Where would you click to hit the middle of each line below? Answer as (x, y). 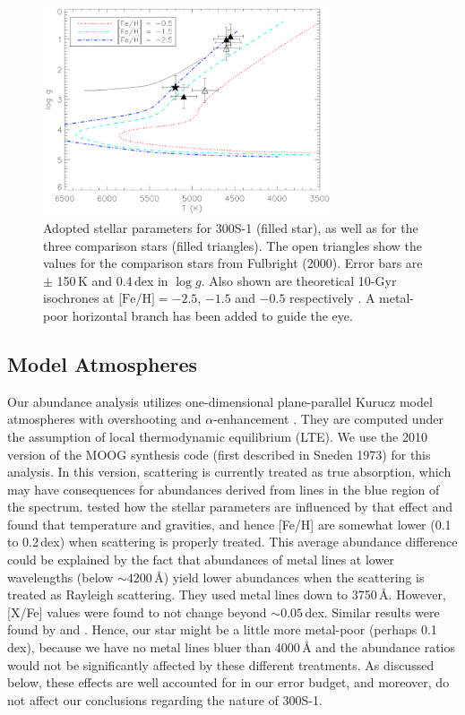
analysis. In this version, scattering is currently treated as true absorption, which (229, 472)
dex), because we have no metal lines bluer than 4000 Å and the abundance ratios (232, 647)
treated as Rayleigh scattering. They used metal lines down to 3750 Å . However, (227, 594)
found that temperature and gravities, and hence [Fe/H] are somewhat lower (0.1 (229, 524)
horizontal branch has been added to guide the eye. (212, 315)
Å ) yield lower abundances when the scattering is (289, 577)
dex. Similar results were (372, 612)
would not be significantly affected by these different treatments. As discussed (221, 664)
